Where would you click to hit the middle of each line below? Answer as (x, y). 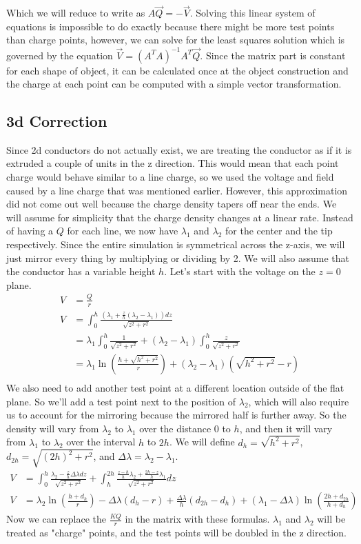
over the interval (101, 442)
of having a (30, 231)
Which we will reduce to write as (76, 13)
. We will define (202, 442)
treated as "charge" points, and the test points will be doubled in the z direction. (176, 532)
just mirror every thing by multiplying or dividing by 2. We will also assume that (178, 258)
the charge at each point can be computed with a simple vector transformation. (174, 84)
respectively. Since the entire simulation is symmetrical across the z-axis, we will (176, 244)
